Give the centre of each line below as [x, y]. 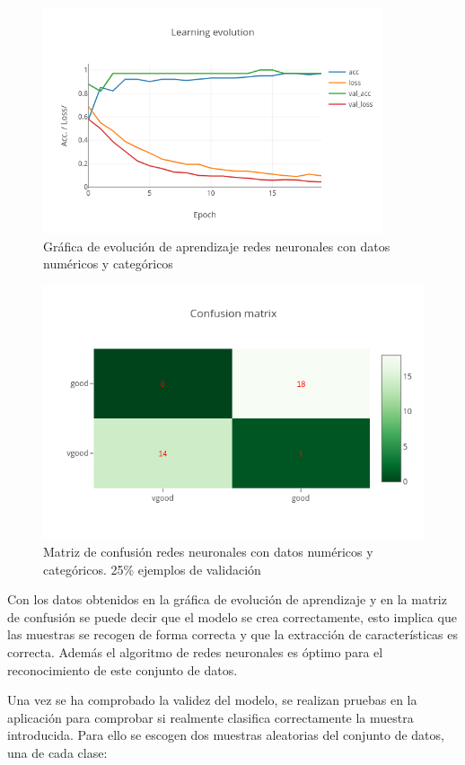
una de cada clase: [57, 752]
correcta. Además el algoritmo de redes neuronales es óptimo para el [195, 651]
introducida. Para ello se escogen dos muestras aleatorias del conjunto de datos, [226, 735]
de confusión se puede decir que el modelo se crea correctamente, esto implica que [232, 616]
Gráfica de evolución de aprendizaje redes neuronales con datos [217, 246]
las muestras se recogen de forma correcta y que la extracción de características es [233, 634]
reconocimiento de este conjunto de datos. [123, 669]
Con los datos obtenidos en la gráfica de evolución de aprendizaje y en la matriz [227, 599]
